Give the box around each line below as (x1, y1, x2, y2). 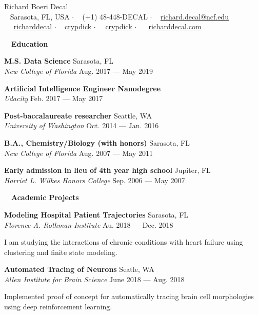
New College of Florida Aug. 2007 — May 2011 (4, 147, 153, 158)
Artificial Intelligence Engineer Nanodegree (4, 83, 161, 93)
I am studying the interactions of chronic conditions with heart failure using (4, 237, 243, 247)
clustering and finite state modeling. (4, 246, 117, 257)
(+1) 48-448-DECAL (82, 11, 148, 22)
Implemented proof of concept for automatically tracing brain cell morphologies (4, 291, 254, 302)
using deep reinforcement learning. (4, 301, 112, 312)
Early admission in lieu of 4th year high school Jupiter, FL (4, 165, 211, 175)
